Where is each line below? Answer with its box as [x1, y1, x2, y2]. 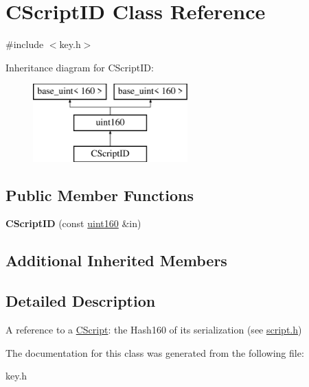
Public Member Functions [5, 184, 194, 205]
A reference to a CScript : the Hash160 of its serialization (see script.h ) [5, 322, 302, 337]
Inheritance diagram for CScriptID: [5, 60, 154, 74]
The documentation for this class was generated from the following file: [5, 345, 304, 360]
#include [5, 37, 44, 51]
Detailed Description [5, 290, 156, 312]
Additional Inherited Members [5, 250, 227, 271]
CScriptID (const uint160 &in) [5, 216, 141, 231]
